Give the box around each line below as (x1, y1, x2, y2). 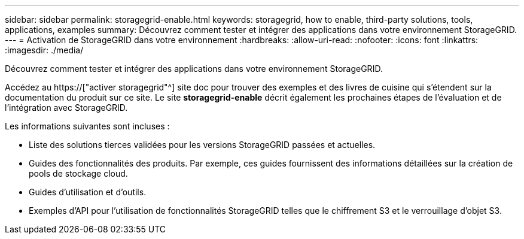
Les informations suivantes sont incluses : (5, 121, 170, 131)
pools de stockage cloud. (29, 168, 128, 179)
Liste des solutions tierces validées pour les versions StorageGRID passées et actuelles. (29, 140, 376, 150)
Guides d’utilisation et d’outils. (29, 187, 147, 197)
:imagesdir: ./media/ (5, 45, 84, 55)
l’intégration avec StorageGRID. (5, 102, 128, 113)
